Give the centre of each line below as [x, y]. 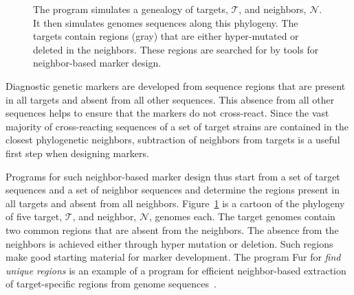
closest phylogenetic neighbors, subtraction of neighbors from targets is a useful [173, 140]
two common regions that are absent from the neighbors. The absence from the [172, 229]
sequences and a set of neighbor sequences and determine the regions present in [173, 190]
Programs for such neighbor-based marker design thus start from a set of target [173, 176]
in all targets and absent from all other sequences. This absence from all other [170, 99]
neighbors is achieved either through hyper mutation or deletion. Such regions [169, 243]
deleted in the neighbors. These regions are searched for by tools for [176, 49]
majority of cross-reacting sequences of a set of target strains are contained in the [177, 126]
